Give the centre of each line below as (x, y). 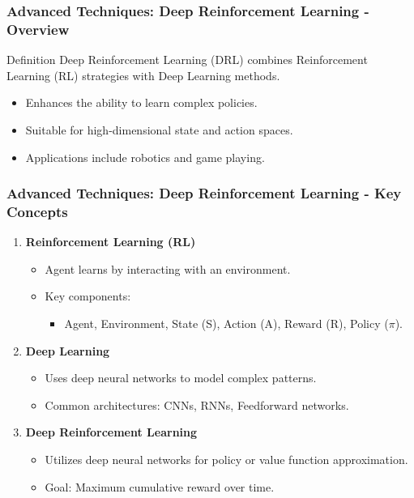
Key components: (88, 296)
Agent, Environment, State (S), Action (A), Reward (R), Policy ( (226, 323)
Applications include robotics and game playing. (145, 157)
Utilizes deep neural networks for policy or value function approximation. (226, 459)
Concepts (37, 211)
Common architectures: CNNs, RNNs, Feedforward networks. (197, 404)
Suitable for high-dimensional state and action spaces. (159, 129)
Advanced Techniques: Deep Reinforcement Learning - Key (204, 193)
